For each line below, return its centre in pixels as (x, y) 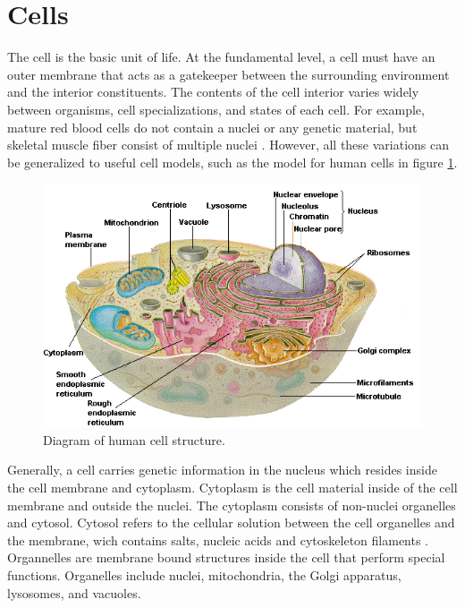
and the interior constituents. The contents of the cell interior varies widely (213, 92)
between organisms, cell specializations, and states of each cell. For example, (216, 109)
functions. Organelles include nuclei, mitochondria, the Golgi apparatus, (204, 575)
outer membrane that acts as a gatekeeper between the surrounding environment (228, 74)
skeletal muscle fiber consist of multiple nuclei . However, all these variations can (228, 145)
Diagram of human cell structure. (134, 439)
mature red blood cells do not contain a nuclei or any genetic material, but (212, 127)
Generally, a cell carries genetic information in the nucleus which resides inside (222, 470)
